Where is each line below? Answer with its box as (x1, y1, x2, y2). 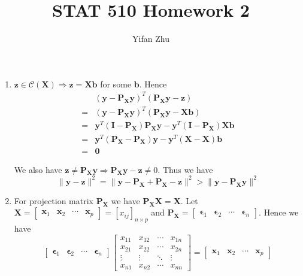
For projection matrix (14, 194, 93, 207)
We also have (14, 163, 62, 175)
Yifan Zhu (132, 32, 169, 45)
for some (100, 77, 132, 90)
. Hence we (259, 206, 299, 219)
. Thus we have (157, 163, 213, 175)
